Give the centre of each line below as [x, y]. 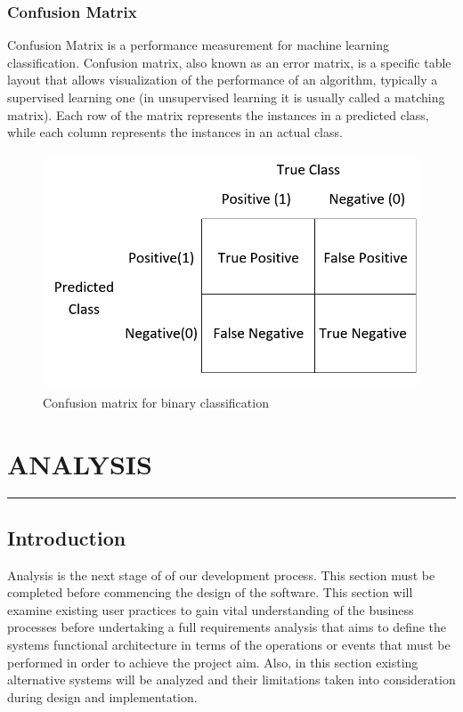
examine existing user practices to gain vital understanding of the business [211, 609]
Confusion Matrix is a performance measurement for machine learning [199, 45]
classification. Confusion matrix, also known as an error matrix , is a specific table [229, 62]
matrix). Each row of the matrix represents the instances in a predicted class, [218, 114]
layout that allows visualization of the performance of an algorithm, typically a [223, 80]
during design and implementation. [102, 696]
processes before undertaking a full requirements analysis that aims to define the [227, 627]
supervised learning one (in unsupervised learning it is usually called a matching [226, 97]
